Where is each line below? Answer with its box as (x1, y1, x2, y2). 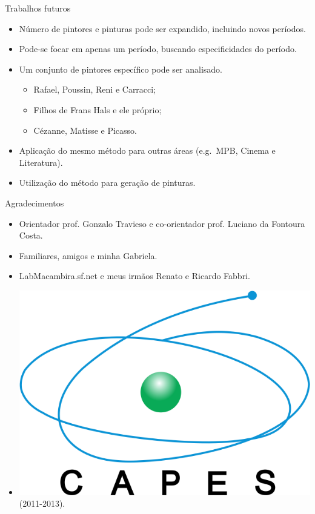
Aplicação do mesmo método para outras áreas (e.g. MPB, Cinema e (19, 144, 276, 157)
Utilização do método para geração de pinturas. (19, 176, 196, 189)
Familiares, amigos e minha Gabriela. (19, 249, 157, 262)
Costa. (19, 229, 43, 242)
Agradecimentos (5, 196, 64, 209)
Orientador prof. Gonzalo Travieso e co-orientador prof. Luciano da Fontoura (19, 217, 305, 229)
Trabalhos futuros (5, 2, 71, 14)
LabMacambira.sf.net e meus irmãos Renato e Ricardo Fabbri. (19, 269, 250, 282)
